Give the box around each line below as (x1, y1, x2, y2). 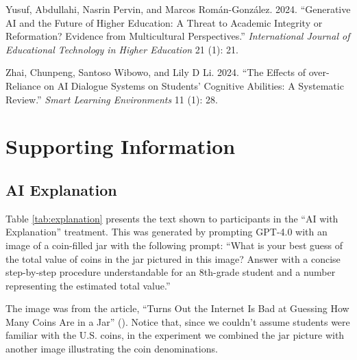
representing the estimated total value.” (5, 278, 171, 292)
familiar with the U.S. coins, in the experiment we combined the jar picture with (5, 328, 345, 342)
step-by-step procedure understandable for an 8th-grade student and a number (5, 265, 336, 279)
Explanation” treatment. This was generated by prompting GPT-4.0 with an (5, 224, 328, 239)
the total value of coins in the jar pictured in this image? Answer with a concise (5, 251, 341, 266)
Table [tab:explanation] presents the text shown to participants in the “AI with (5, 211, 338, 225)
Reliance (5, 78, 41, 92)
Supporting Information (5, 132, 236, 160)
